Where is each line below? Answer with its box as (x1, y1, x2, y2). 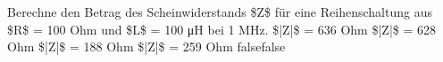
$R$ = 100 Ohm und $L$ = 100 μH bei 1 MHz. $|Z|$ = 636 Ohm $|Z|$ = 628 (7, 19, 437, 38)
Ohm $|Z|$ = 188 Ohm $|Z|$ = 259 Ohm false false (7, 37, 286, 56)
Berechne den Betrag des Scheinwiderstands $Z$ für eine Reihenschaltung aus (7, 3, 432, 20)
